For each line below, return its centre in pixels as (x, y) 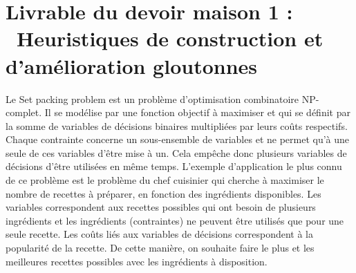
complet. (24, 112)
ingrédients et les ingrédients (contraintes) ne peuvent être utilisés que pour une (175, 220)
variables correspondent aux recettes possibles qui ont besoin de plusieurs (161, 207)
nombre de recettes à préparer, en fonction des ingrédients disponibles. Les (163, 193)
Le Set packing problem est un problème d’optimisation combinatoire (152, 98)
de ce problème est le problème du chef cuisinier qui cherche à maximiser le (165, 180)
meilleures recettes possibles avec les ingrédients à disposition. (137, 261)
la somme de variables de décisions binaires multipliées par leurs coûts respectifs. (177, 125)
